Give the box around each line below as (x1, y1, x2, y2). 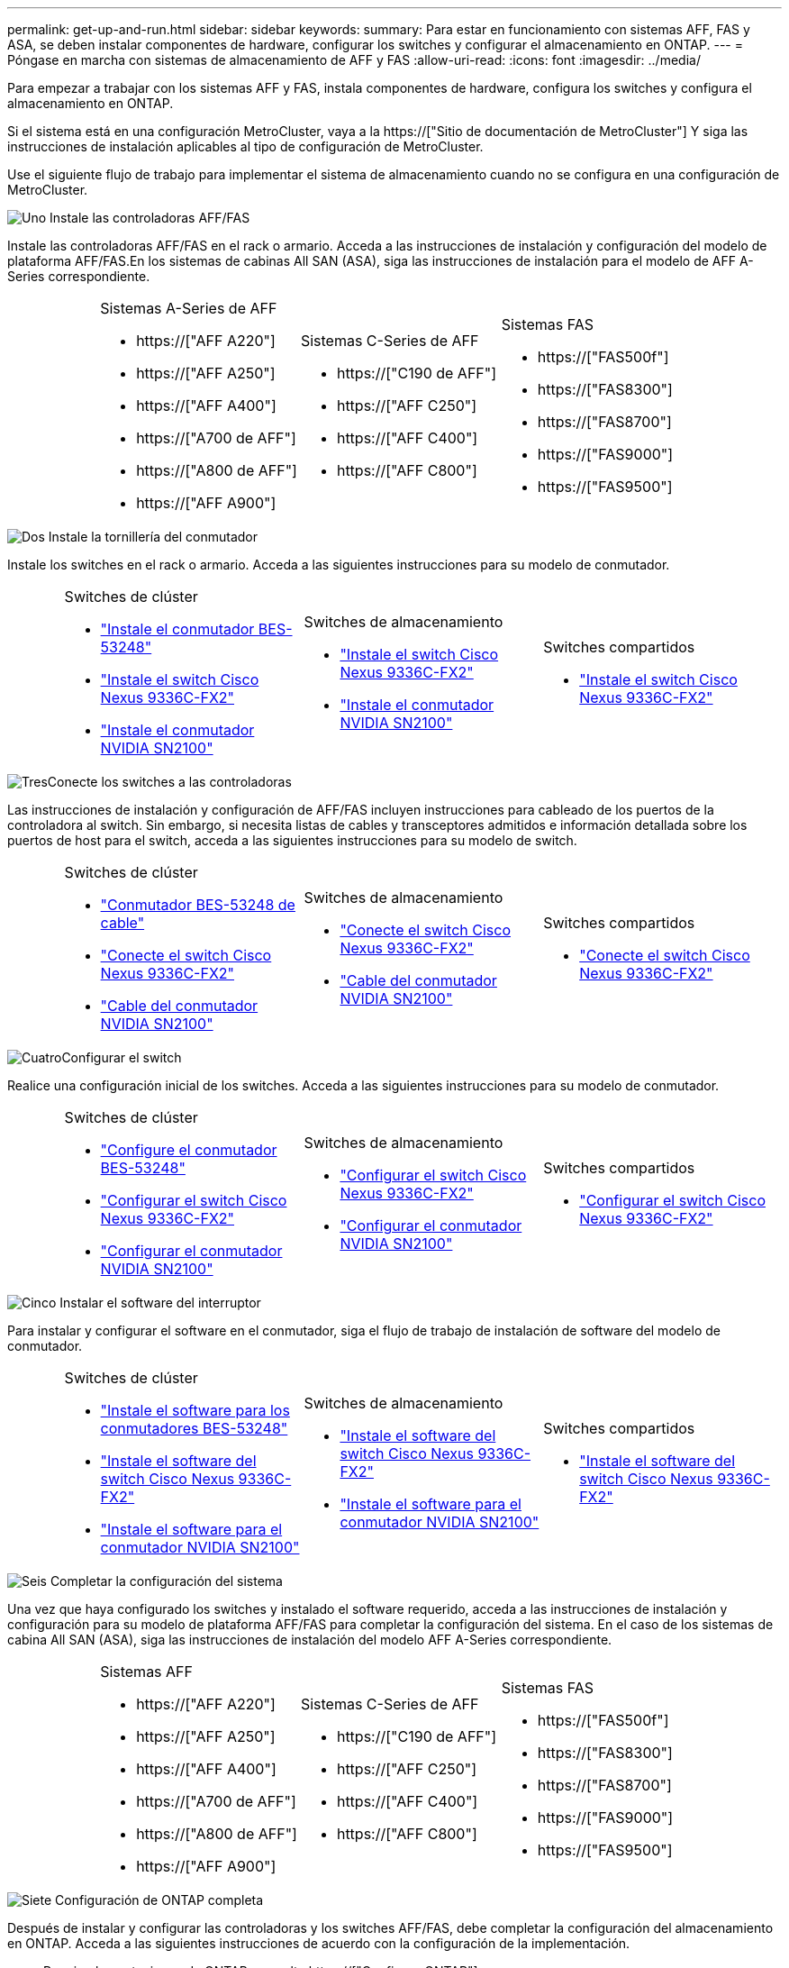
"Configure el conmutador (100, 1141, 277, 1159)
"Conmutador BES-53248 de (100, 896, 295, 914)
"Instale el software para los (100, 1401, 290, 1419)
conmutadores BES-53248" (100, 1419, 288, 1437)
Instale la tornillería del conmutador (48, 529, 258, 544)
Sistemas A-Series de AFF (100, 299, 277, 317)
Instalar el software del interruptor (59, 1295, 261, 1310)
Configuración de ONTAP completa (55, 1892, 264, 1908)
